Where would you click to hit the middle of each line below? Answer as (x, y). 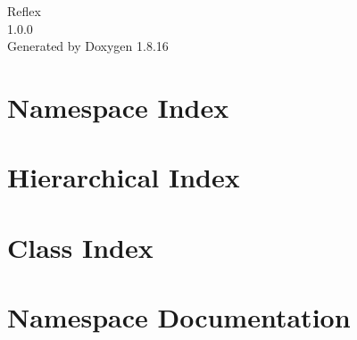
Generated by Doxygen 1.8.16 (88, 46)
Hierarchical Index (124, 177)
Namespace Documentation (179, 317)
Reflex (24, 11)
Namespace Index (118, 107)
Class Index (80, 247)
